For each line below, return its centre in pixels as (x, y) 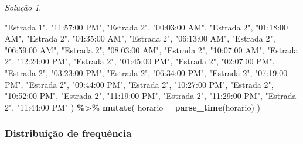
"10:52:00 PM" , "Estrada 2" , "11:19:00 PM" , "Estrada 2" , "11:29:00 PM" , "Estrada (151, 96)
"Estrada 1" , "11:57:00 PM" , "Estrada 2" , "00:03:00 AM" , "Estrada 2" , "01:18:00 (147, 27)
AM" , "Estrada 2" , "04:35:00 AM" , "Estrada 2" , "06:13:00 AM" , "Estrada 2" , (140, 38)
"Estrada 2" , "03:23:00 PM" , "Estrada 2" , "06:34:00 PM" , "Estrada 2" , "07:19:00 (146, 72)
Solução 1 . (23, 7)
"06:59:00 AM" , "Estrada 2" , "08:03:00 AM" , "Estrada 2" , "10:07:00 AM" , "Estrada (151, 49)
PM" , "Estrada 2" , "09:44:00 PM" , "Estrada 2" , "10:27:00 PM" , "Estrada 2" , (139, 84)
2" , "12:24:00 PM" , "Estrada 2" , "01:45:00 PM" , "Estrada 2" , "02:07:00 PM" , (140, 61)
